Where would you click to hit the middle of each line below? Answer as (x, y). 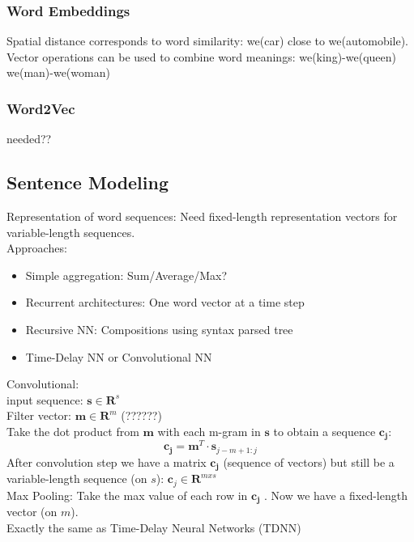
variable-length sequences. (71, 232)
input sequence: (45, 399)
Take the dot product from (73, 431)
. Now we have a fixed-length (336, 495)
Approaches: (37, 248)
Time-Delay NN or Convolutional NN (119, 356)
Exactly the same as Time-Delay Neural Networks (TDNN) (154, 527)
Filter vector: (39, 415)
